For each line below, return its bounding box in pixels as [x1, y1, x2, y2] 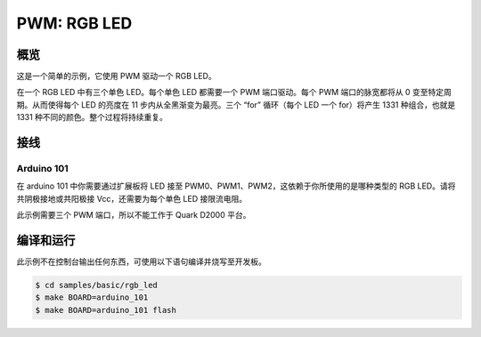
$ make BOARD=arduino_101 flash [35, 305, 177, 315]
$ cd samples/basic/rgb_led [35, 280, 158, 291]
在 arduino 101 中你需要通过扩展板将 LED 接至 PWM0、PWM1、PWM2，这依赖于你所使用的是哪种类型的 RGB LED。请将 [16, 181, 456, 191]
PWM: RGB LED [16, 13, 133, 33]
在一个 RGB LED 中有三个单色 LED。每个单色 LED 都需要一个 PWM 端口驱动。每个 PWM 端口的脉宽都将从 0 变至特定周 [16, 87, 452, 98]
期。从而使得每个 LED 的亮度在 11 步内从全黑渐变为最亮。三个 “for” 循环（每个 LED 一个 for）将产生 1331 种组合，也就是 [16, 99, 456, 110]
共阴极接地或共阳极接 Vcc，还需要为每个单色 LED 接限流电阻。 [16, 193, 248, 204]
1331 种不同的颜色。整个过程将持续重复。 [16, 112, 168, 123]
